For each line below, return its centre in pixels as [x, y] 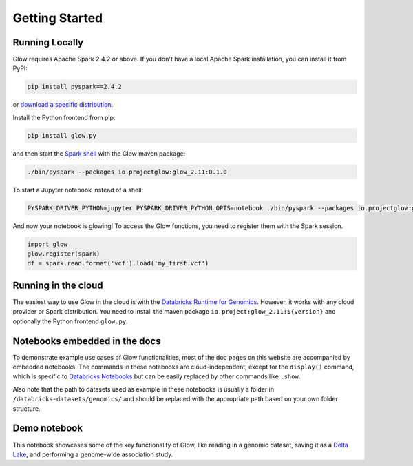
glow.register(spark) [64, 254]
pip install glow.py [62, 135]
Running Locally [48, 42]
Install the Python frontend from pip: [64, 117]
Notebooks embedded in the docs [87, 341]
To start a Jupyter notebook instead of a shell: [78, 190]
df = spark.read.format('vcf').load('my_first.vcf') [118, 263]
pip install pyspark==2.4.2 [74, 87]
